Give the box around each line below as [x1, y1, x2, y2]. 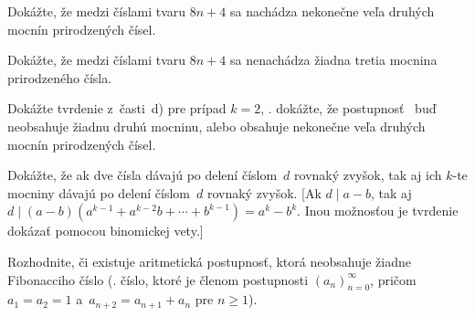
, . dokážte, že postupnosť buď [260, 99, 437, 118]
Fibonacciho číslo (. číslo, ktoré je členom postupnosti [7, 269, 309, 289]
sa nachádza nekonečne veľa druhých [229, 2, 435, 20]
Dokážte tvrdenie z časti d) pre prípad [7, 99, 227, 118]
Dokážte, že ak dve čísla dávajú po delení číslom [7, 165, 278, 185]
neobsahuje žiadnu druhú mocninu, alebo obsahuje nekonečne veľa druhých [7, 116, 426, 135]
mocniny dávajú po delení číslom [7, 183, 190, 202]
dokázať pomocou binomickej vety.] [7, 221, 204, 240]
